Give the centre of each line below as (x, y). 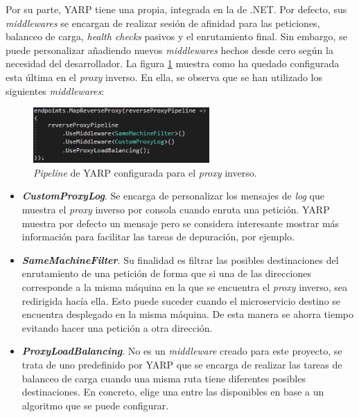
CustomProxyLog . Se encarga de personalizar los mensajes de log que (173, 196)
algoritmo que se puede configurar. (95, 405)
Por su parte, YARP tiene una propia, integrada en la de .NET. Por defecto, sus (176, 9)
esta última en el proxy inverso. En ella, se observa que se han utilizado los (164, 77)
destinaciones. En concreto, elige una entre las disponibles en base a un (173, 392)
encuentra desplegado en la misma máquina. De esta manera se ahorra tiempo (187, 314)
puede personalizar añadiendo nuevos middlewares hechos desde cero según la (169, 50)
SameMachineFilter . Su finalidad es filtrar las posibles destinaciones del (180, 259)
